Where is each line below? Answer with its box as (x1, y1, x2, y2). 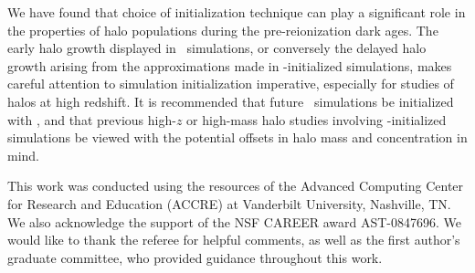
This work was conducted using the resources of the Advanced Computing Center (7, 176, 464, 195)
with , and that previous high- (7, 110, 176, 129)
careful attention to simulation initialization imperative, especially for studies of (7, 74, 454, 93)
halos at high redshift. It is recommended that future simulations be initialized (7, 91, 454, 110)
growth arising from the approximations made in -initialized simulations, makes (7, 56, 452, 75)
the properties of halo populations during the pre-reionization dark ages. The (7, 20, 438, 39)
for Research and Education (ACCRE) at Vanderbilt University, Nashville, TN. (7, 194, 451, 213)
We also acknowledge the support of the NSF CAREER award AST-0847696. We (7, 212, 462, 231)
